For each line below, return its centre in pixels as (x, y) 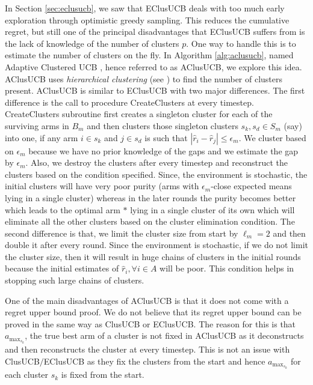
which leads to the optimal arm (63, 209)
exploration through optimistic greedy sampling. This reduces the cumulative (147, 20)
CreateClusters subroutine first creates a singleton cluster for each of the (139, 114)
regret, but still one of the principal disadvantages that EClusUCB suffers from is (155, 32)
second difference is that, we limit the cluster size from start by (122, 233)
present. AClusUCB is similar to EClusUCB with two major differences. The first (155, 90)
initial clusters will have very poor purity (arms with (102, 186)
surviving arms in (37, 125)
